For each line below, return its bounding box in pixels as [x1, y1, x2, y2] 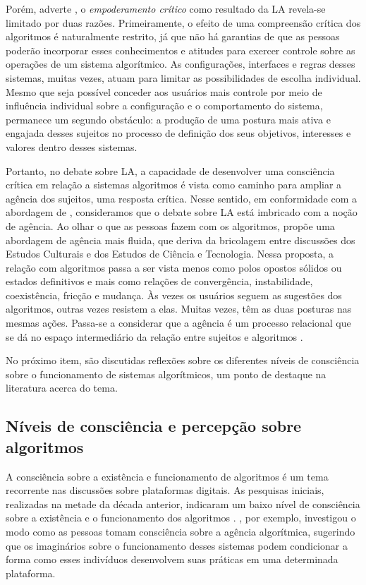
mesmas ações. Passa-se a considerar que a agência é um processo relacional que [6, 315, 351, 330]
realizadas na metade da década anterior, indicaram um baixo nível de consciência [6, 496, 360, 511]
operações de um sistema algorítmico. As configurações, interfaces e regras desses [6, 56, 355, 71]
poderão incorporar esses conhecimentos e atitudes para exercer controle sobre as [6, 42, 355, 57]
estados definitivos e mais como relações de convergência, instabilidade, [6, 274, 313, 289]
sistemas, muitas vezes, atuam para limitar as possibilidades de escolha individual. [6, 70, 361, 85]
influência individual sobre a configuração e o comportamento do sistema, [6, 98, 323, 113]
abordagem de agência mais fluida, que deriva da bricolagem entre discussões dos [6, 232, 355, 247]
